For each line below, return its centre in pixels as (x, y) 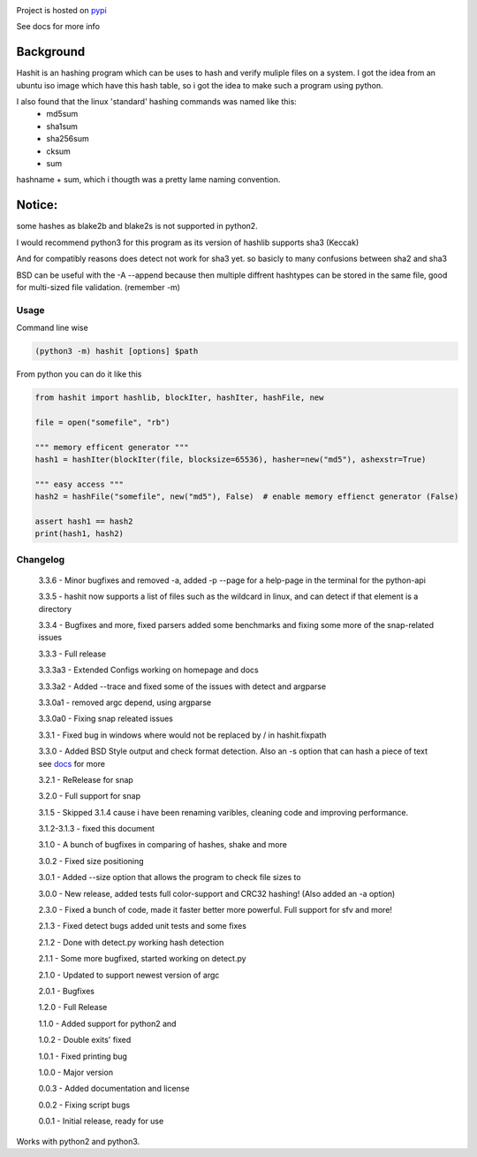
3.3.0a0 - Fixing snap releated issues (106, 719)
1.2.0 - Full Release (73, 1008)
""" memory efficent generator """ (112, 447)
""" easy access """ (79, 484)
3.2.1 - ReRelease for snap (86, 779)
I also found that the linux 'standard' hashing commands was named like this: (157, 102)
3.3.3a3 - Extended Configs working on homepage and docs (149, 670)
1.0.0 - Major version (76, 1072)
